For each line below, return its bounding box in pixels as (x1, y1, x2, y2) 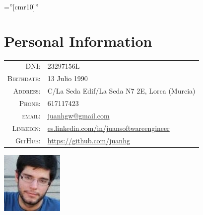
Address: (13, 86, 41, 96)
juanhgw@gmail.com (47, 110, 110, 120)
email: (22, 110, 41, 120)
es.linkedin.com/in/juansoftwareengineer (47, 122, 170, 133)
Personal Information (4, 30, 152, 51)
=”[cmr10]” (4, 1, 39, 11)
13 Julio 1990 (47, 73, 88, 84)
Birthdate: (7, 73, 41, 84)
